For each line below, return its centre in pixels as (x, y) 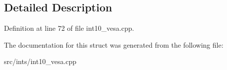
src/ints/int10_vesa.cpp (40, 61)
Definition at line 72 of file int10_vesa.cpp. (69, 28)
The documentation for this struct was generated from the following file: (114, 44)
